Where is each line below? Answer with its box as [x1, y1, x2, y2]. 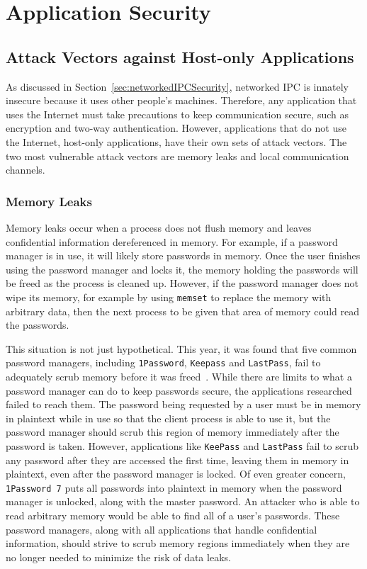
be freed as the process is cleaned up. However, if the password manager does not [6, 276, 359, 291]
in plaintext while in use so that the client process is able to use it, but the [6, 410, 331, 425]
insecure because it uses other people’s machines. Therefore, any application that [6, 93, 357, 108]
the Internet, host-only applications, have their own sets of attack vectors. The [6, 134, 347, 149]
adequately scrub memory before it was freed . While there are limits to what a [6, 369, 352, 384]
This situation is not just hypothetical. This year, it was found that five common [6, 341, 357, 356]
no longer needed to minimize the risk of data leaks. [6, 549, 231, 564]
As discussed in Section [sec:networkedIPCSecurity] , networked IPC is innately [6, 79, 349, 94]
